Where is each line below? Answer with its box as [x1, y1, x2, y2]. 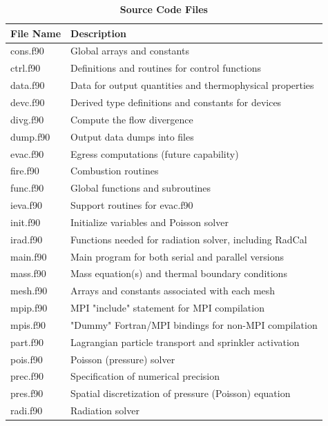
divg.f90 [10, 112, 44, 126]
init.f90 [10, 214, 41, 229]
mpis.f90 [10, 317, 46, 332]
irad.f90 [10, 232, 43, 246]
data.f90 [10, 78, 45, 92]
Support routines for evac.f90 [70, 198, 193, 212]
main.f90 [10, 249, 47, 263]
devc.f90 [10, 94, 45, 109]
